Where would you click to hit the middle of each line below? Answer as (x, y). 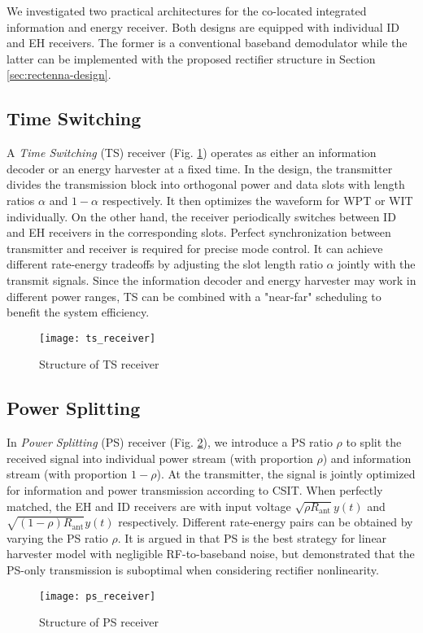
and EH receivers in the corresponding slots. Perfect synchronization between (199, 232)
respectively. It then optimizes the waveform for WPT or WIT (257, 200)
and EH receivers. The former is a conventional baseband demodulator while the (207, 43)
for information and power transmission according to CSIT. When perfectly (195, 489)
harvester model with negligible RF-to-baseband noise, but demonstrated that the (211, 554)
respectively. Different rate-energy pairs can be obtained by (266, 522)
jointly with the (377, 264)
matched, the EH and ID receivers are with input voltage (149, 506)
